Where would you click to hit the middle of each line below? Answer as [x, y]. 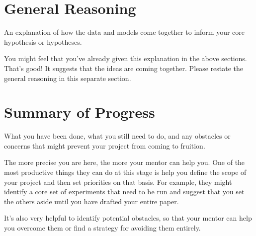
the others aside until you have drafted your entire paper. [91, 201]
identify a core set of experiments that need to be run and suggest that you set [124, 192]
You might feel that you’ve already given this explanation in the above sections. [126, 58]
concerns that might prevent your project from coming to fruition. [105, 145]
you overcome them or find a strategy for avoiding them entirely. [102, 227]
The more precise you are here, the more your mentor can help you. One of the [125, 162]
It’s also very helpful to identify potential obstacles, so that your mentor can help [128, 218]
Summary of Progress [80, 112]
